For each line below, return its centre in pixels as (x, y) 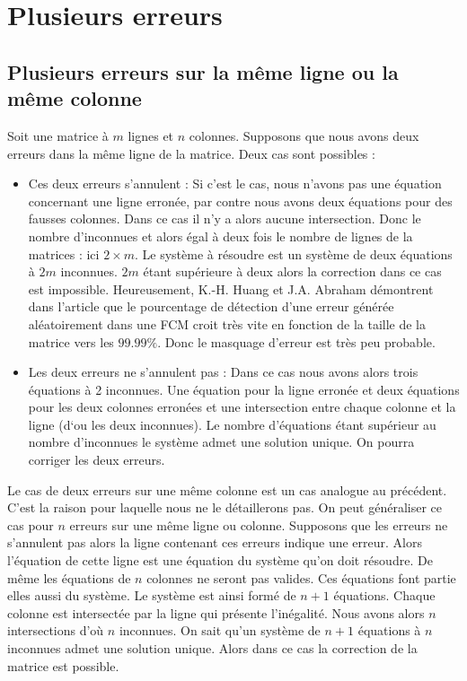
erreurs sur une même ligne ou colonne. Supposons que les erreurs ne (259, 524)
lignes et (151, 135)
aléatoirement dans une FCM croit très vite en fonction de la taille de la (227, 323)
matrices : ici (64, 253)
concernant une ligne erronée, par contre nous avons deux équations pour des (240, 201)
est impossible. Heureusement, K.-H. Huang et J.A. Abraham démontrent (231, 288)
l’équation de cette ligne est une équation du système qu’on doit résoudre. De (220, 560)
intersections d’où (56, 630)
